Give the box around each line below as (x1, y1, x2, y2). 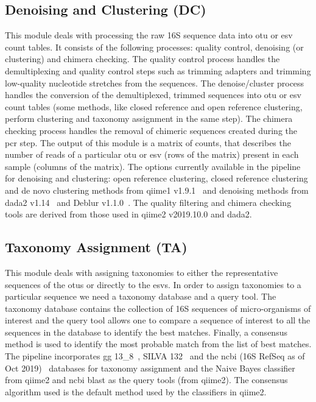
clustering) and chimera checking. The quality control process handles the (5, 52, 280, 65)
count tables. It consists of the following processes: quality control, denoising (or (5, 40, 304, 53)
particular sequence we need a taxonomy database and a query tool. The (5, 290, 276, 303)
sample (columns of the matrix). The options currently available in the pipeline (5, 160, 301, 172)
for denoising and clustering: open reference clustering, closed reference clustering (5, 172, 308, 185)
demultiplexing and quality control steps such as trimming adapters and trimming (5, 64, 311, 77)
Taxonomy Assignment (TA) (5, 238, 188, 256)
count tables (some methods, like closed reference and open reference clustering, (5, 100, 303, 113)
